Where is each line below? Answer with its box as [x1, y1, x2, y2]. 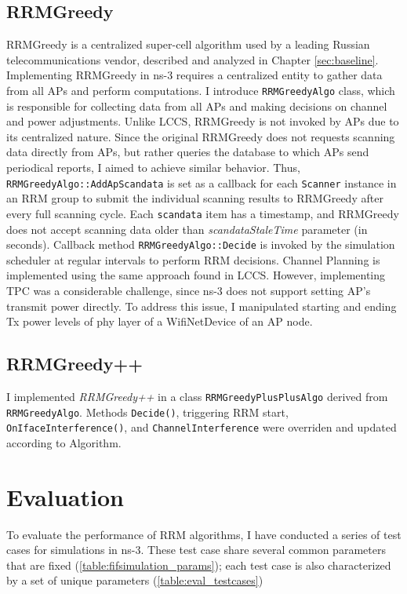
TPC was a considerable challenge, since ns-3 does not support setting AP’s [6, 282, 371, 298]
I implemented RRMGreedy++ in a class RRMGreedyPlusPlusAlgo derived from [6, 388, 388, 404]
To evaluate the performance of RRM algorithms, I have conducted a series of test [6, 526, 402, 542]
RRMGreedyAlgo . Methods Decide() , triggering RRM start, [6, 403, 289, 420]
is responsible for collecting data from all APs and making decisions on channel [6, 97, 387, 114]
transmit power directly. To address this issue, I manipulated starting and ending [6, 297, 397, 314]
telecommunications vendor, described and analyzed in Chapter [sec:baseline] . [6, 51, 379, 67]
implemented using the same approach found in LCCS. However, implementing [6, 267, 386, 283]
